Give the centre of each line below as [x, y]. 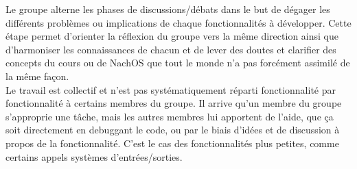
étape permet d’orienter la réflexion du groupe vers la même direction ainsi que [172, 36]
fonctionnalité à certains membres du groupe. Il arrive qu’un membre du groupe [174, 103]
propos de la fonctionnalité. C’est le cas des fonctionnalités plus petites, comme [172, 143]
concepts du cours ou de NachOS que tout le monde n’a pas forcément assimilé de [178, 63]
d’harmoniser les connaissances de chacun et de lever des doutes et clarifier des [171, 49]
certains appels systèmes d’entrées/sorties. [94, 156]
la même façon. [37, 76]
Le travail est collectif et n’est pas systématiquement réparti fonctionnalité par [171, 89]
